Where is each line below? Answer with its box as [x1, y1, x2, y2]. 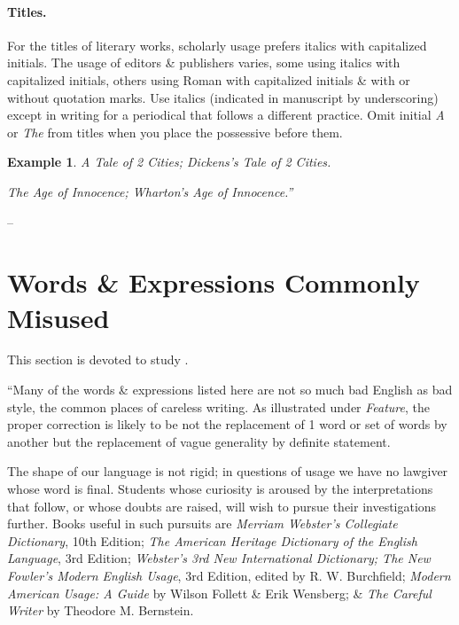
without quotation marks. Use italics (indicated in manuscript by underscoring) [7, 88, 439, 106]
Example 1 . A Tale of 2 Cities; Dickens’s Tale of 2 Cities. [7, 152, 331, 171]
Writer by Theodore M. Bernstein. [7, 601, 194, 620]
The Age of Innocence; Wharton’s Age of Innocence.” [7, 182, 293, 200]
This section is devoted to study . [7, 350, 189, 369]
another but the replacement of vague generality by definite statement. [7, 432, 391, 450]
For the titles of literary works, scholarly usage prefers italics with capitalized [7, 35, 427, 54]
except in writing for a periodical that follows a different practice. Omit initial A [7, 105, 445, 124]
